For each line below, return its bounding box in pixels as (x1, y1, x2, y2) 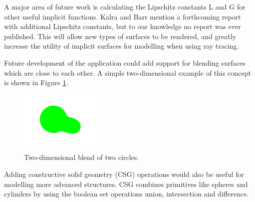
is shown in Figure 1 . (4, 77, 68, 88)
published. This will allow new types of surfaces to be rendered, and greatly (4, 31, 236, 41)
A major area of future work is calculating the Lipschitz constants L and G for (4, 2, 245, 12)
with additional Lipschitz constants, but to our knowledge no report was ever (4, 21, 241, 32)
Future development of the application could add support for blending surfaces (4, 57, 245, 68)
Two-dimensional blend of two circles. (24, 152, 139, 162)
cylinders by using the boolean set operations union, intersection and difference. (4, 188, 249, 199)
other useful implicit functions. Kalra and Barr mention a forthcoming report (4, 11, 241, 22)
